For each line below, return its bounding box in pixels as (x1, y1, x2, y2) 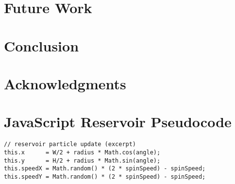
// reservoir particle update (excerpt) (4, 141, 136, 148)
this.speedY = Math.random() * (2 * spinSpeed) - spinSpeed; (4, 173, 206, 180)
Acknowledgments (4, 73, 126, 93)
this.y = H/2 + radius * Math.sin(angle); (4, 157, 161, 164)
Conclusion (4, 35, 79, 55)
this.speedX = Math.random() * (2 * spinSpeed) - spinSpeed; (4, 165, 206, 172)
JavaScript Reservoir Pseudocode (4, 112, 232, 132)
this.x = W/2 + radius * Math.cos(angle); (4, 149, 161, 156)
